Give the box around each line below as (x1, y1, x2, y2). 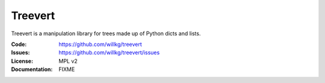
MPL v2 (58, 57, 78, 64)
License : (11, 57, 33, 64)
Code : (11, 41, 27, 48)
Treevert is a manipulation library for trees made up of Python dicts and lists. (11, 30, 201, 37)
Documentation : (11, 66, 53, 73)
